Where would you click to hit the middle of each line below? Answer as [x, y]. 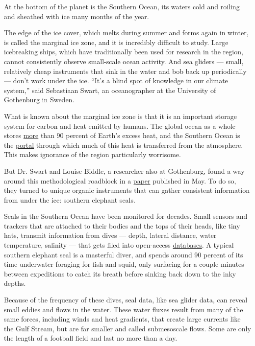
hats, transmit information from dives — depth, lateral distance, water [110, 235]
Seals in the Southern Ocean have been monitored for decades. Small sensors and [126, 216]
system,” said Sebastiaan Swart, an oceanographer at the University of [110, 90]
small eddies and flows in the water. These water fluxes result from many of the [124, 309]
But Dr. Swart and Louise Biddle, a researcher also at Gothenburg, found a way [124, 171]
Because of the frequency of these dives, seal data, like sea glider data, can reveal [126, 300]
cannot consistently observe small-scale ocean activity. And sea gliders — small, [124, 61]
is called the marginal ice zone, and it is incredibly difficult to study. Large [116, 42]
